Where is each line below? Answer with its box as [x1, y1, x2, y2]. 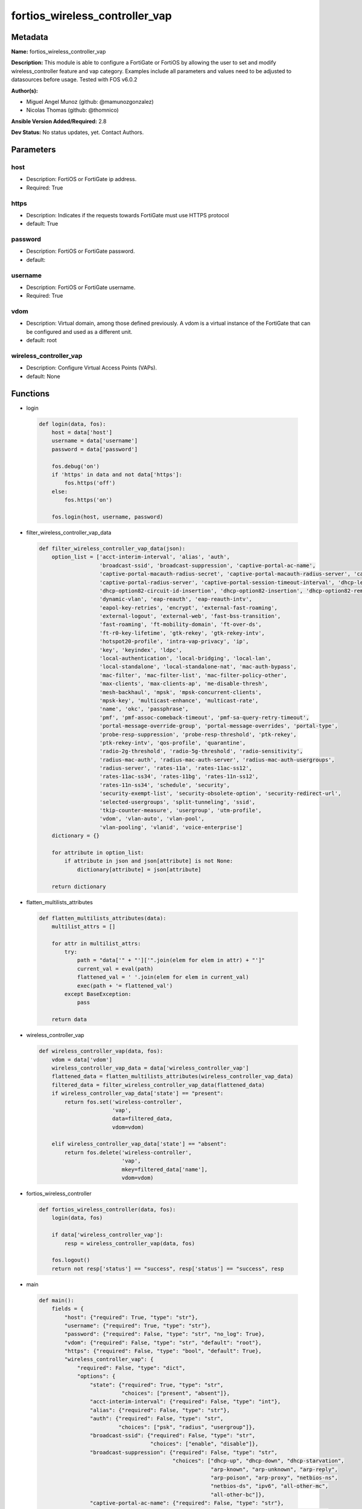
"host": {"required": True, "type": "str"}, [64, 1313, 198, 1321]
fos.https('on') [64, 497, 113, 503]
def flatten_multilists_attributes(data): [39, 914, 167, 922]
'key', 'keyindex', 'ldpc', [99, 646, 182, 653]
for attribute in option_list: [51, 849, 144, 856]
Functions [11, 388, 50, 398]
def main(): [39, 1297, 75, 1304]
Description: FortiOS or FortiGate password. [26, 247, 135, 255]
